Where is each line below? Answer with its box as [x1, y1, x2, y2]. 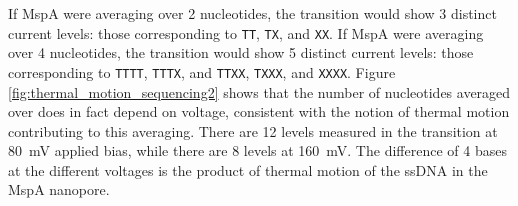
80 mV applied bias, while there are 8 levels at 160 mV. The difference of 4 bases [8, 140, 507, 161]
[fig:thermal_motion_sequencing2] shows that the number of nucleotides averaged [8, 81, 511, 102]
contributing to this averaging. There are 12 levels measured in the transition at [8, 120, 498, 141]
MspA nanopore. [8, 179, 110, 200]
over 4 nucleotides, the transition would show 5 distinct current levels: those [8, 42, 474, 63]
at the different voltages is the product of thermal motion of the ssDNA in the [8, 159, 488, 180]
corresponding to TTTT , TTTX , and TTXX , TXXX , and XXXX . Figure [8, 61, 396, 82]
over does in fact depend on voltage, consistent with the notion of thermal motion [8, 101, 510, 122]
